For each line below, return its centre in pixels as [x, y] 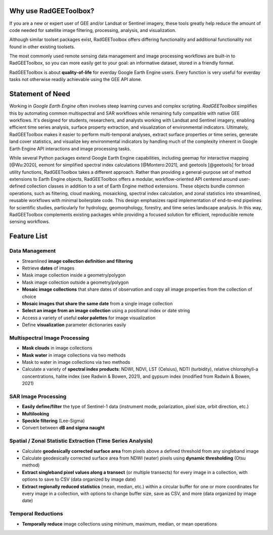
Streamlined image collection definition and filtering [78, 261]
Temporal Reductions [36, 514]
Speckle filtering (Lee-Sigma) [53, 421]
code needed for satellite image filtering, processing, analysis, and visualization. [93, 30]
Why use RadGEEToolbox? [52, 11]
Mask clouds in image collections [57, 348]
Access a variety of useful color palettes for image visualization [89, 318]
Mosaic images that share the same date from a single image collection [97, 303]
